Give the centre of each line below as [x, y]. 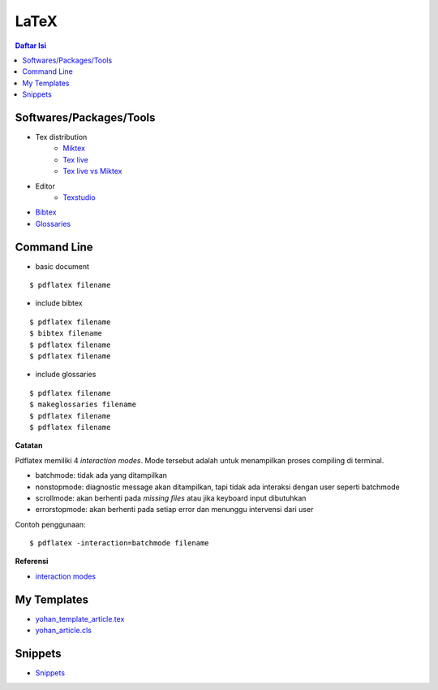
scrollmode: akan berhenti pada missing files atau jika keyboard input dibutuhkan [171, 498]
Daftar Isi [31, 46]
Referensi [32, 562]
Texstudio [79, 197]
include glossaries [66, 375]
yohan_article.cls [64, 631]
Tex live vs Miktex [92, 171]
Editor [45, 186]
